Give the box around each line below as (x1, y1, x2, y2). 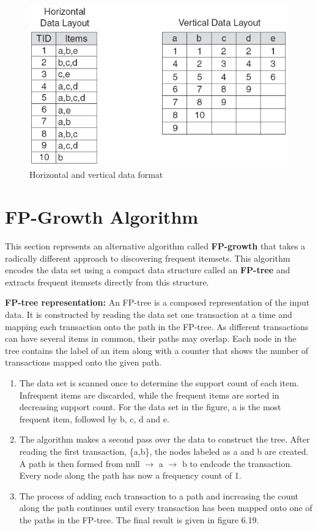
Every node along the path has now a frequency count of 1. (19, 469, 242, 482)
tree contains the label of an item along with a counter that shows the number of (5, 344, 309, 356)
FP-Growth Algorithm (5, 204, 199, 229)
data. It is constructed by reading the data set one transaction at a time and (5, 308, 292, 321)
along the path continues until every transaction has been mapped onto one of (19, 501, 312, 514)
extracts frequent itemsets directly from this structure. (5, 275, 209, 288)
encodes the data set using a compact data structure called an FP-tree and (5, 263, 290, 276)
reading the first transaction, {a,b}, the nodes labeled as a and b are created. (19, 444, 309, 457)
